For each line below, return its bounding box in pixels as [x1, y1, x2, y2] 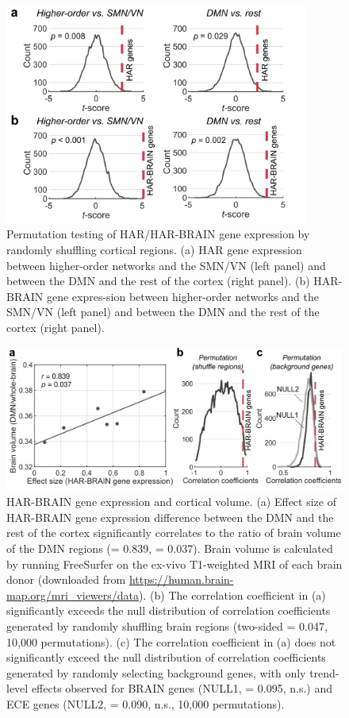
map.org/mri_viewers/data [6, 586, 140, 603]
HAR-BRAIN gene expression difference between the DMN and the [6, 508, 334, 525]
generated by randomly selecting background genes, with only [6, 664, 306, 681]
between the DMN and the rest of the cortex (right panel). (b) [6, 272, 310, 289]
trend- [309, 664, 339, 681]
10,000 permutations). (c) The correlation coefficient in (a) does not [6, 633, 336, 650]
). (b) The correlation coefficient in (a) [139, 586, 326, 603]
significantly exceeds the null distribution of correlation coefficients [6, 602, 331, 619]
